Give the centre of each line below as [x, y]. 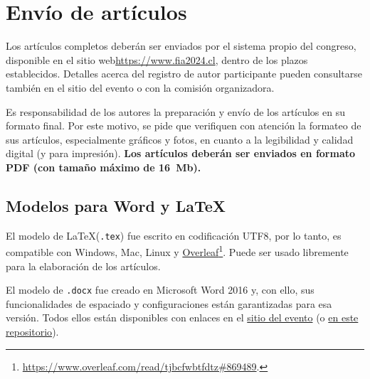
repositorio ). [32, 332]
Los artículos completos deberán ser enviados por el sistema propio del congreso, [181, 46]
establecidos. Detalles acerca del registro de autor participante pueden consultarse [184, 74]
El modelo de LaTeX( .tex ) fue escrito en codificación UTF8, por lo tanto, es [174, 235]
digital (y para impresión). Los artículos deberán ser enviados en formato [181, 153]
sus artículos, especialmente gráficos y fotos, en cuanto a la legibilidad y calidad [180, 139]
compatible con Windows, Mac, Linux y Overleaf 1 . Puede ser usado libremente [177, 251]
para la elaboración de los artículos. [83, 266]
